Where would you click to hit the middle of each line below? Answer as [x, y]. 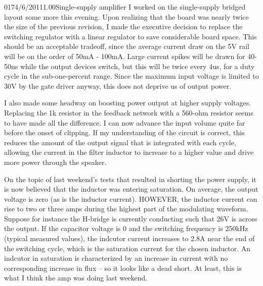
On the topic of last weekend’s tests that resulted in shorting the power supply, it [130, 179]
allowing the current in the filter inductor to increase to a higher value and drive [129, 152]
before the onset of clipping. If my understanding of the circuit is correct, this [124, 132]
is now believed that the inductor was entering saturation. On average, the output [131, 189]
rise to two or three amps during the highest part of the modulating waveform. [126, 209]
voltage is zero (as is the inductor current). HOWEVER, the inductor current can [131, 198]
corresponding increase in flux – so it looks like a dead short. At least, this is [123, 268]
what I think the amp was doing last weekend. [76, 278]
